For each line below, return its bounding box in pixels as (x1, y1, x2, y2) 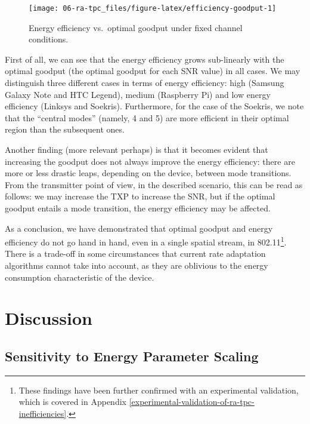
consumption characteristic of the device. (5, 271, 154, 283)
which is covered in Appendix (18, 395, 126, 408)
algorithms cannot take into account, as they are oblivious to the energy (5, 259, 268, 271)
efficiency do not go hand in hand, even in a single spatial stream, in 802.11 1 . (5, 234, 287, 248)
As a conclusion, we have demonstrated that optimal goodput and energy (5, 222, 273, 234)
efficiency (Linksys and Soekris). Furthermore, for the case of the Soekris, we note (5, 100, 304, 112)
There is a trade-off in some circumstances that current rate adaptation (5, 247, 266, 260)
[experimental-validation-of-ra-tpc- (129, 395, 255, 408)
